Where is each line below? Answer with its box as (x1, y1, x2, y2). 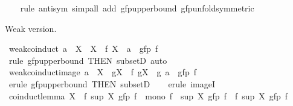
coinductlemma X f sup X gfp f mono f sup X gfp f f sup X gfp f (8, 89, 288, 102)
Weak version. (5, 22, 57, 34)
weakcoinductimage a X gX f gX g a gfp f (8, 66, 196, 78)
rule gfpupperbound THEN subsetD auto (8, 54, 167, 66)
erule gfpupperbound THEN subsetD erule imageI (8, 77, 215, 90)
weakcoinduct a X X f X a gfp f (8, 42, 158, 55)
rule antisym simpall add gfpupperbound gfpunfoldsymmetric (20, 2, 254, 14)
